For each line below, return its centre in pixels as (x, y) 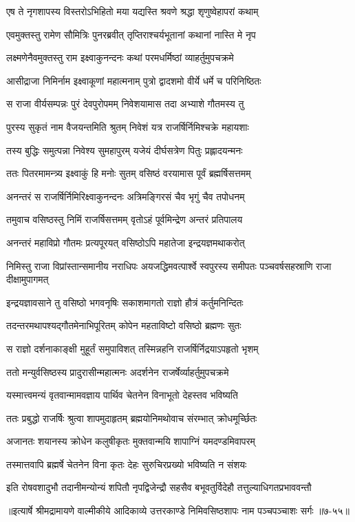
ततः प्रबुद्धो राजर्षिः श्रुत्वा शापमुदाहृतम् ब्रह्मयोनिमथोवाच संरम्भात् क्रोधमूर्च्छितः (132, 418)
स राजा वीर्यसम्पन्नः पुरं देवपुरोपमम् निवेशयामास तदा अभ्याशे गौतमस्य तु (125, 104)
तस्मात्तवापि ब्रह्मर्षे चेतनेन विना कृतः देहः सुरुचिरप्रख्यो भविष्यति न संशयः (127, 464)
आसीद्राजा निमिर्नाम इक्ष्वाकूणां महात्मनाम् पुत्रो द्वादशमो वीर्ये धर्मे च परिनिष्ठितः (134, 80)
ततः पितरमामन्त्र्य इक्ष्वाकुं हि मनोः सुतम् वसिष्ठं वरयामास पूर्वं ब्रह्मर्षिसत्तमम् (129, 173)
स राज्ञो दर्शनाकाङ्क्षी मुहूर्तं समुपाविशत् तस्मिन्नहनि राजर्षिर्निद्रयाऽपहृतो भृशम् (132, 348)
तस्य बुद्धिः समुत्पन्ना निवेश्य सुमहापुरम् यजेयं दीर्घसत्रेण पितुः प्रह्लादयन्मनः (125, 150)
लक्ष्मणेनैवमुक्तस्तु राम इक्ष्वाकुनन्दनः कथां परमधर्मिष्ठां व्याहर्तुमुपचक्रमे (120, 58)
